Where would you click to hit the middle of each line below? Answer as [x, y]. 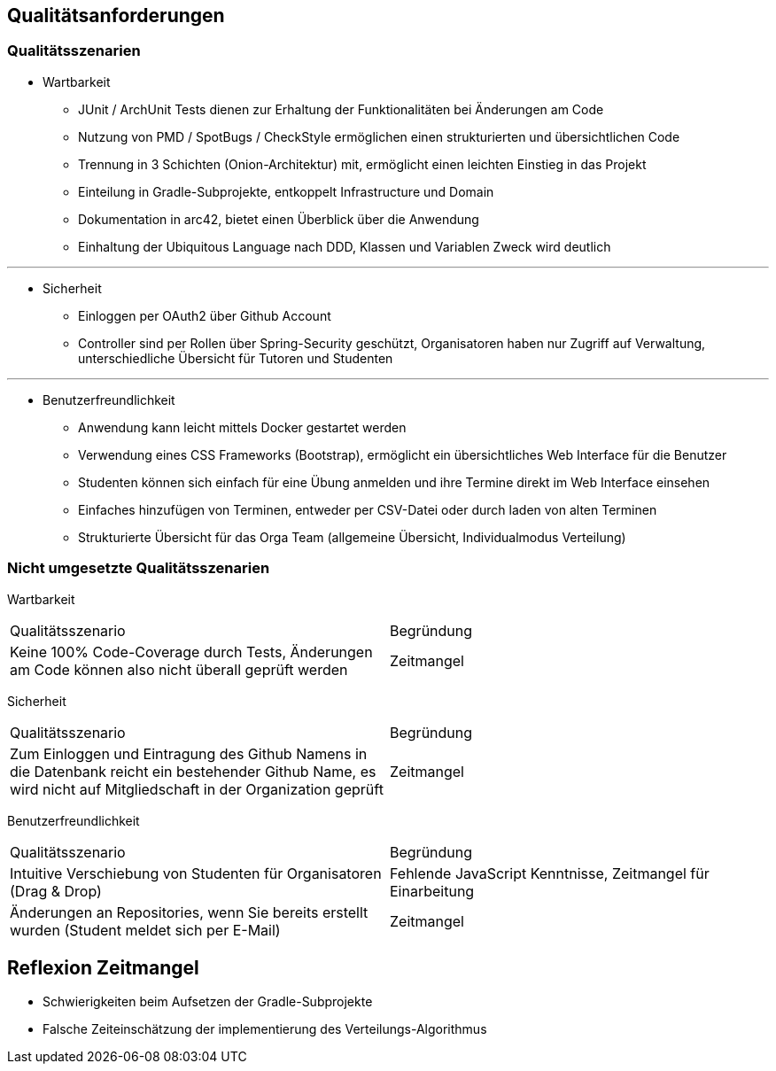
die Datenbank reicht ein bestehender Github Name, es [193, 771]
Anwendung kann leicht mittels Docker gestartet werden [242, 427]
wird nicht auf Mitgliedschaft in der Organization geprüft [197, 789]
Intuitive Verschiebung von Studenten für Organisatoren [196, 873]
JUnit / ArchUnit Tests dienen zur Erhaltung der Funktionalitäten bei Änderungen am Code [341, 109]
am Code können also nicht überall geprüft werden [179, 669]
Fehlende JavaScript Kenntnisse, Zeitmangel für [550, 873]
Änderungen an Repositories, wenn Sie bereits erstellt [189, 912]
